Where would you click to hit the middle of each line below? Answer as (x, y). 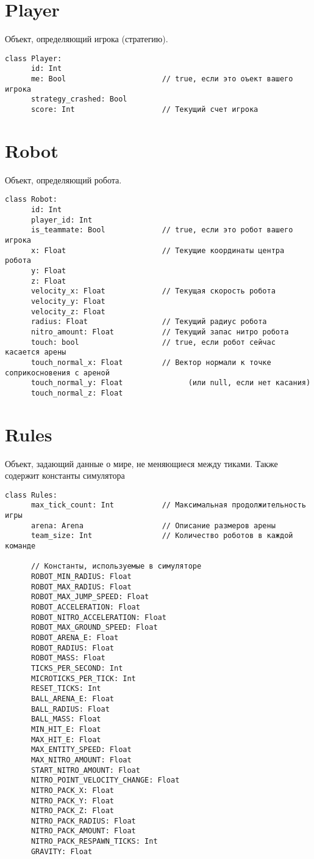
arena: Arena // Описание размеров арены (153, 525)
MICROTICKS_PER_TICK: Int (83, 678)
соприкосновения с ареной (57, 373)
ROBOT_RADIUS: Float (72, 648)
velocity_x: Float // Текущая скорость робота (153, 291)
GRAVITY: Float (62, 851)
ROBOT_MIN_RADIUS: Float (81, 577)
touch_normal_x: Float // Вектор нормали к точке (151, 362)
